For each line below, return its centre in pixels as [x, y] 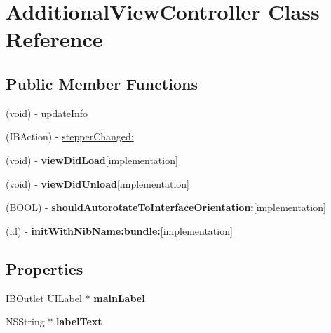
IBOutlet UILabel [44, 298]
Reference [54, 39]
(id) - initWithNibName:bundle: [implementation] [119, 230]
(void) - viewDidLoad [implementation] [92, 159]
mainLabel [119, 298]
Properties [45, 268]
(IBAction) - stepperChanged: [70, 136]
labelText [79, 321]
